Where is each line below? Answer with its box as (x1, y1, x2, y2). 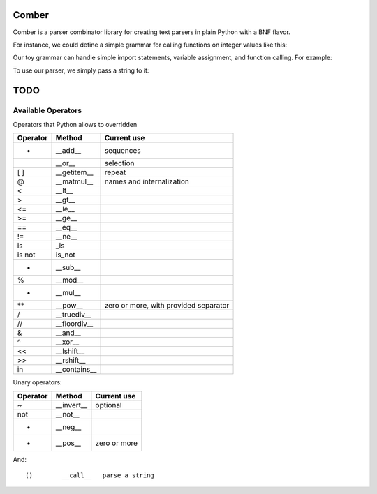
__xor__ (55, 337, 80, 347)
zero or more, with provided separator (104, 301, 230, 310)
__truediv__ (55, 310, 91, 320)
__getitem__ (55, 167, 94, 177)
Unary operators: (13, 378, 62, 387)
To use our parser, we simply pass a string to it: (13, 66, 149, 75)
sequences (104, 146, 141, 156)
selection (104, 158, 135, 168)
